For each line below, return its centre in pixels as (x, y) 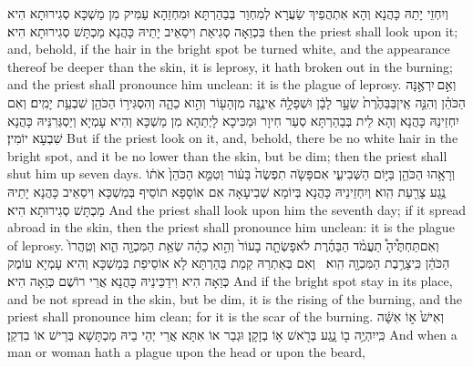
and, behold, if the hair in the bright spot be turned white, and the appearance (229, 49)
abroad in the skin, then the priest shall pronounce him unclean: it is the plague (231, 227)
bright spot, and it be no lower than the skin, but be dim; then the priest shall (227, 155)
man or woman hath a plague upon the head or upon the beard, (186, 352)
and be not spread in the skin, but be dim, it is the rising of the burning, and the (235, 298)
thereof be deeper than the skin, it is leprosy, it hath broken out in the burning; (230, 66)
